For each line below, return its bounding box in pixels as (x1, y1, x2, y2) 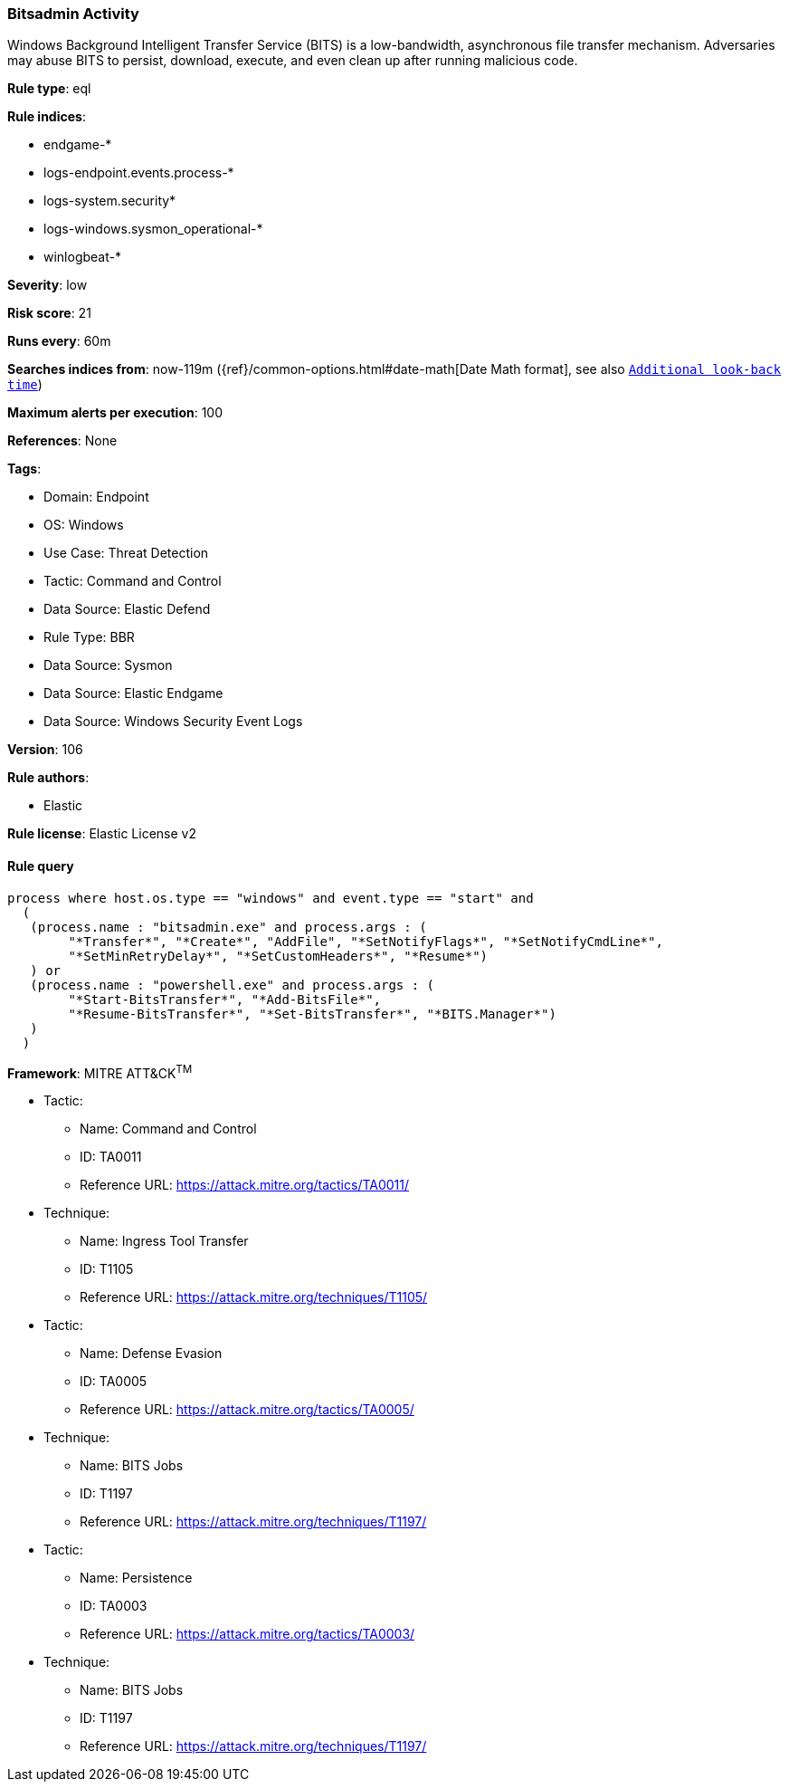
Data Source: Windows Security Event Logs (43, 713, 303, 730)
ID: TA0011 (80, 1149, 142, 1165)
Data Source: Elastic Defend (43, 601, 211, 617)
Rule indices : (7, 109, 86, 125)
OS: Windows (43, 517, 124, 533)
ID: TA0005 (80, 1373, 147, 1390)
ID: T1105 (80, 1261, 134, 1277)
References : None (7, 433, 118, 449)
